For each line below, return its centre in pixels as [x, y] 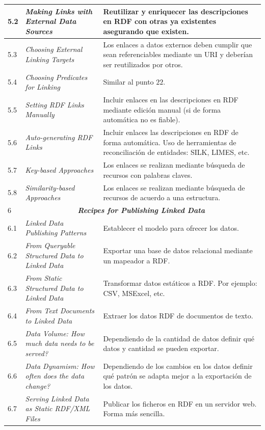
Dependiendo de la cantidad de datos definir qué [179, 338]
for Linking [43, 87]
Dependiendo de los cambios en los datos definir [178, 366]
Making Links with [59, 11]
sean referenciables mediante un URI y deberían [178, 54]
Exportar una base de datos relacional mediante [178, 250]
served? [37, 353]
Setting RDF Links [55, 104]
